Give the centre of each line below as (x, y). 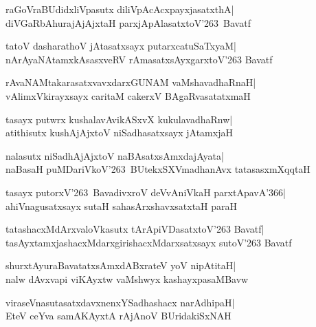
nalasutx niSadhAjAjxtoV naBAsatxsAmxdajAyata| (115, 155)
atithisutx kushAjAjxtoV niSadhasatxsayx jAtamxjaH (119, 133)
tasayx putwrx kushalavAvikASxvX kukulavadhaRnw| (119, 119)
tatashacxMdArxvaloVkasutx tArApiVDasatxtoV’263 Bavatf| (135, 229)
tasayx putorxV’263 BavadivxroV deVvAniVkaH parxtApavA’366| (146, 192)
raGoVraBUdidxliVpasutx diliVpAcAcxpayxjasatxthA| (120, 9)
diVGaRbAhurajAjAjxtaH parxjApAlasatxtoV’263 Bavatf (128, 22)
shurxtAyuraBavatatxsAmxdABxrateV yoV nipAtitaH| (121, 265)
